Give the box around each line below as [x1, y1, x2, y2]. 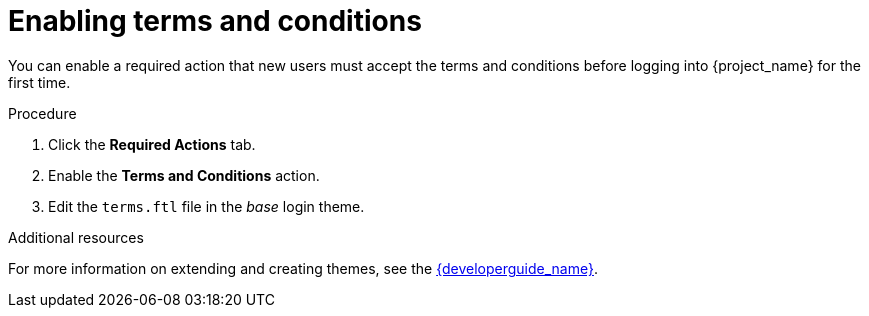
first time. [8, 73, 71, 91]
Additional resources [8, 228, 144, 246]
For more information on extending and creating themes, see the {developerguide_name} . [8, 259, 599, 277]
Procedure [8, 104, 77, 122]
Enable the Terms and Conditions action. [48, 166, 320, 184]
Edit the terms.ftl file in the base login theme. [48, 197, 365, 215]
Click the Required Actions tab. [48, 135, 256, 153]
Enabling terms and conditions [8, 4, 422, 38]
